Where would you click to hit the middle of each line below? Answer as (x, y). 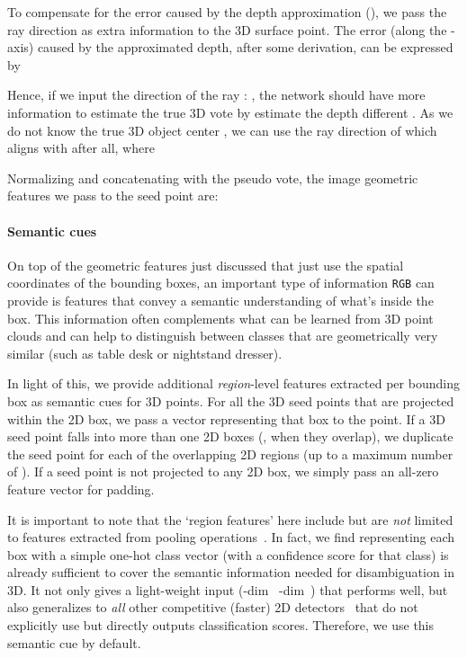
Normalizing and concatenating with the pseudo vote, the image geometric (213, 178)
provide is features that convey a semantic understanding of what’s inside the (220, 300)
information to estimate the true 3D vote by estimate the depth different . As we (230, 112)
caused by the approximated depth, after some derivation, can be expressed (245, 47)
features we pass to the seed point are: (113, 196)
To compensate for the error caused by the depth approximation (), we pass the (227, 12)
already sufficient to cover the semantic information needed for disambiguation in (231, 572)
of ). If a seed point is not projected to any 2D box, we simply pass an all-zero (223, 471)
